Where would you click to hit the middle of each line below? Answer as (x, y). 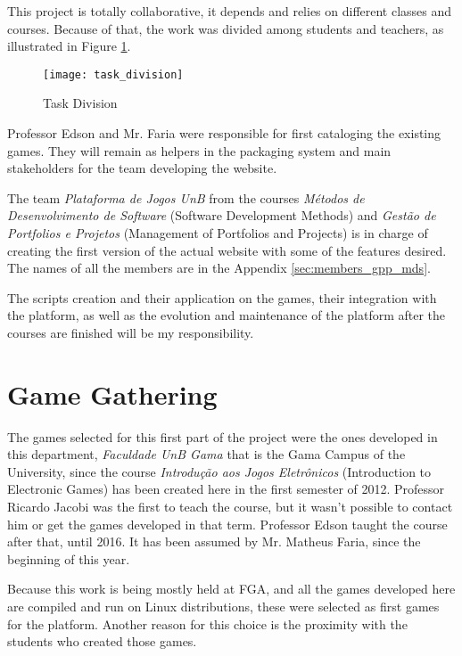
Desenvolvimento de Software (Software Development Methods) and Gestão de (222, 215)
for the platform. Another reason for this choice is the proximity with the (207, 623)
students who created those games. (102, 641)
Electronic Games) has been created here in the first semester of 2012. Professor (226, 489)
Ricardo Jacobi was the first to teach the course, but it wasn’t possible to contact (230, 507)
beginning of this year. (69, 558)
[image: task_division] (113, 74)
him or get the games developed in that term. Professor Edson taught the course (227, 524)
